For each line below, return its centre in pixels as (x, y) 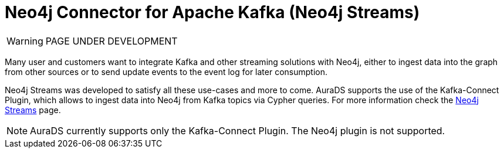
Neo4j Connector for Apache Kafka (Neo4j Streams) (212, 12)
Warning (25, 41)
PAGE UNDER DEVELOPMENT (111, 41)
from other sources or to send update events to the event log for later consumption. (166, 72)
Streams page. (33, 110)
